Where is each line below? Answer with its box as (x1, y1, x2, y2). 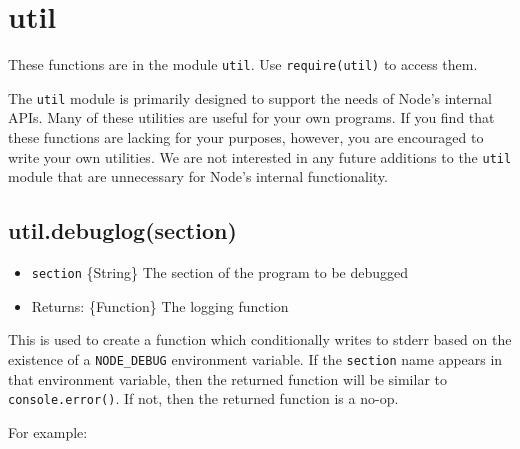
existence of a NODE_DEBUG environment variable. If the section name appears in (8, 348, 503, 369)
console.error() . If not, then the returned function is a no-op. (8, 388, 399, 409)
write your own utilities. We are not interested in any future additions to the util (8, 146, 512, 167)
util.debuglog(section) (8, 215, 237, 246)
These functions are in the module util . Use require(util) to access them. (8, 54, 478, 75)
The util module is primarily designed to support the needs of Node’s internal (8, 87, 492, 108)
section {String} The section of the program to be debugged (31, 262, 409, 283)
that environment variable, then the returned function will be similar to (8, 368, 447, 389)
